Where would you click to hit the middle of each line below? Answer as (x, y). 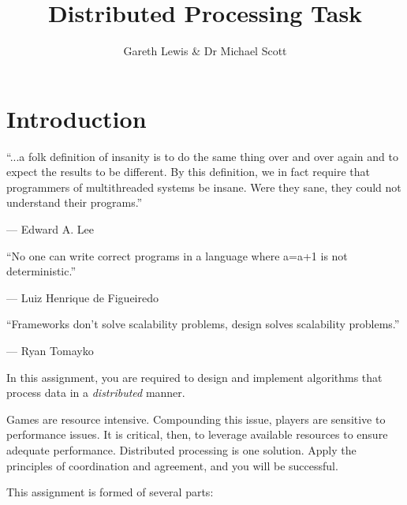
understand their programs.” (75, 202)
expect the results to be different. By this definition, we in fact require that (189, 172)
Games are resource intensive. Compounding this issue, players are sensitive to (196, 419)
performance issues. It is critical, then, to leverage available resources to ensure (197, 434)
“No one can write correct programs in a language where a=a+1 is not (177, 255)
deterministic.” (41, 271)
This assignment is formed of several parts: (110, 492)
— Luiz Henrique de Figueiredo (82, 297)
